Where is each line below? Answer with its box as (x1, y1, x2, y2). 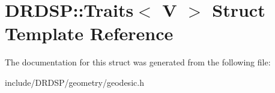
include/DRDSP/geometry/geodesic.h (5, 76, 144, 88)
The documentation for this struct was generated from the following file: (5, 56, 271, 68)
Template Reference (5, 21, 174, 46)
